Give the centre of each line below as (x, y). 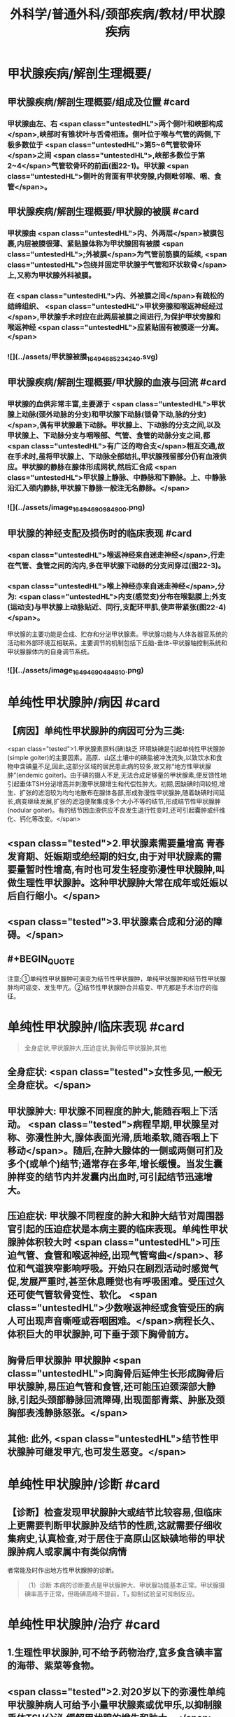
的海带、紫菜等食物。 (53, 1666)
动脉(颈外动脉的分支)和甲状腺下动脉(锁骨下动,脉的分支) (114, 415)
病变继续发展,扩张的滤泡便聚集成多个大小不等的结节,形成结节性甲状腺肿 (118, 801)
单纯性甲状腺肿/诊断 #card (84, 1485)
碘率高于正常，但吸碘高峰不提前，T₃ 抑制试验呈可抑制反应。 (112, 1594)
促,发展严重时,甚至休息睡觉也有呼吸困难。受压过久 (116, 1282)
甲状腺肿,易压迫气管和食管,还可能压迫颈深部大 (107, 1387)
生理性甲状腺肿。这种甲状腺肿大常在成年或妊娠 (117, 882)
